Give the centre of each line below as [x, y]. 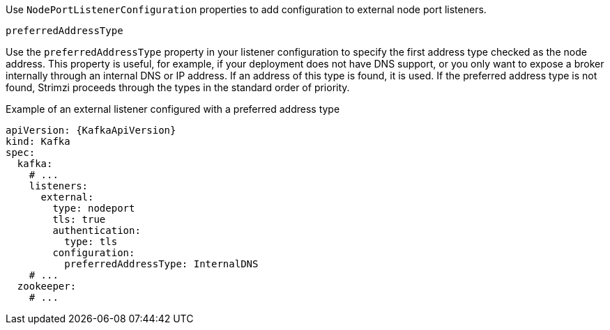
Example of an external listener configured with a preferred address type [173, 109]
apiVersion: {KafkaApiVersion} [91, 130]
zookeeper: [47, 286]
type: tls [91, 242]
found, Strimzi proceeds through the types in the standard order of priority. [178, 87]
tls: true [79, 219]
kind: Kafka [38, 141]
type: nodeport [94, 208]
